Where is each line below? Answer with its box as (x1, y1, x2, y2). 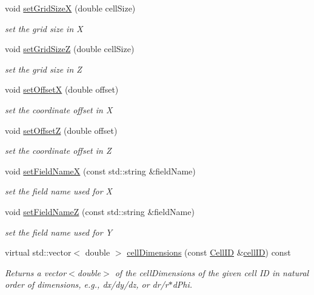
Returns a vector (5, 266, 67, 279)
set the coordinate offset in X (5, 103, 113, 116)
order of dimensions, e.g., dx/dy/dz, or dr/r (5, 278, 169, 291)
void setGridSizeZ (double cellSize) (5, 42, 135, 55)
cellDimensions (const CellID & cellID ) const (127, 246, 291, 259)
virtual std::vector (5, 246, 72, 259)
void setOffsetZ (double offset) (5, 124, 118, 136)
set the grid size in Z (5, 62, 82, 75)
